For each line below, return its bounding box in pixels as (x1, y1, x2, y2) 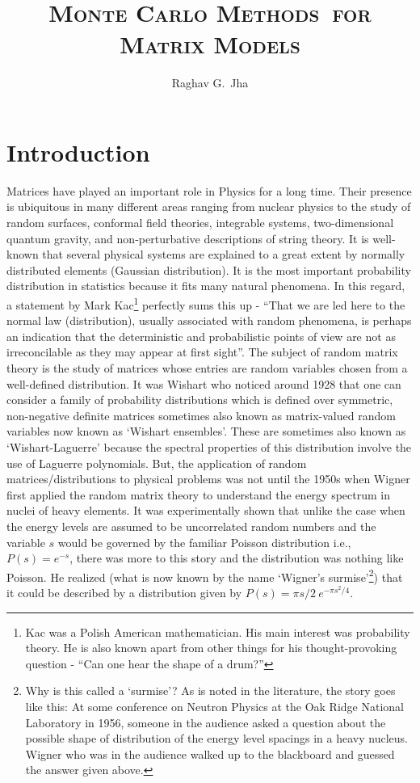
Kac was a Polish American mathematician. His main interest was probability (25, 623, 410, 640)
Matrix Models (120, 27, 300, 61)
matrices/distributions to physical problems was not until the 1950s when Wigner (6, 470, 410, 487)
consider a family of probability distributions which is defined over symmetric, (6, 391, 393, 408)
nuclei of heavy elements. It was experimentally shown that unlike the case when (6, 502, 405, 519)
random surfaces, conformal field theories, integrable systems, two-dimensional (6, 214, 394, 231)
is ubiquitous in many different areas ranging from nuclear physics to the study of (6, 198, 411, 215)
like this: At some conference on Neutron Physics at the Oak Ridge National (25, 697, 404, 714)
